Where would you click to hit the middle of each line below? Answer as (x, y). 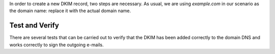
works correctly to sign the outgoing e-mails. (57, 45)
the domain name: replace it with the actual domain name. (70, 11)
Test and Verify (34, 25)
